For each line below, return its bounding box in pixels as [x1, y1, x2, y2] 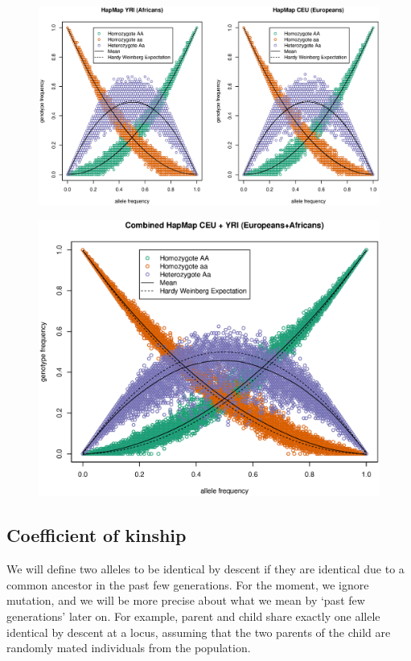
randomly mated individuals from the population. [6, 639, 251, 656]
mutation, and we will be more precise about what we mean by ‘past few [6, 592, 365, 609]
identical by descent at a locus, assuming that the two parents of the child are [6, 623, 391, 640]
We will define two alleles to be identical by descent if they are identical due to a [6, 560, 405, 577]
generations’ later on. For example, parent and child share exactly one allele [6, 608, 380, 625]
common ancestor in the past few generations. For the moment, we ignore [6, 576, 369, 593]
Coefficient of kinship [6, 523, 187, 548]
